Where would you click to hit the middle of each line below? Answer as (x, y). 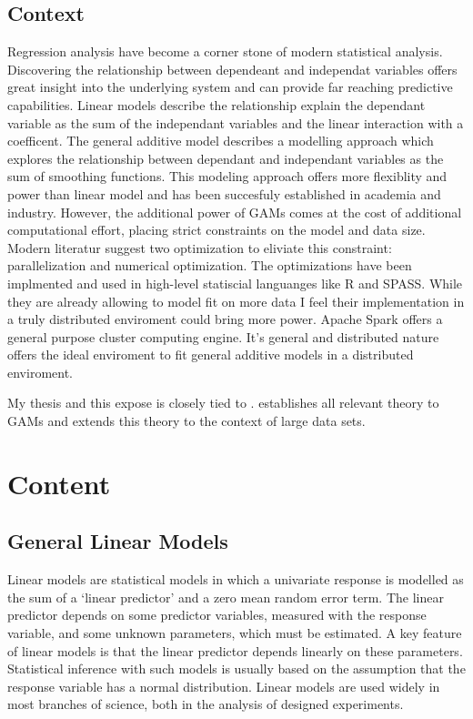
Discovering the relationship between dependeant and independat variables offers (232, 69)
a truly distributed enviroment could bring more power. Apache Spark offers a (225, 319)
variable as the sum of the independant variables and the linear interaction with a (236, 122)
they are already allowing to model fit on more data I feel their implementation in (236, 301)
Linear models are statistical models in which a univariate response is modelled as (236, 579)
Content (59, 483)
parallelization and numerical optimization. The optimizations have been (210, 265)
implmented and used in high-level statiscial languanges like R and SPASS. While (235, 283)
